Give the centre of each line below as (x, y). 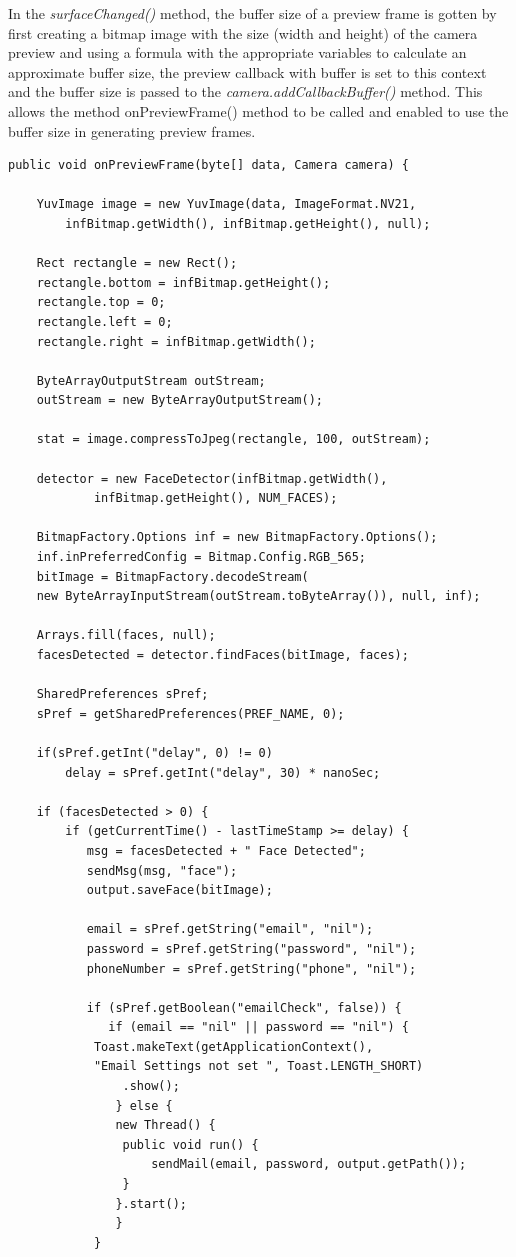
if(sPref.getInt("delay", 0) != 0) (154, 752)
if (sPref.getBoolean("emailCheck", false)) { (244, 1007)
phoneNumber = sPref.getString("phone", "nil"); (251, 968)
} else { (144, 1105)
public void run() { (190, 1144)
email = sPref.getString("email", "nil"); (230, 929)
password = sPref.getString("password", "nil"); (251, 948)
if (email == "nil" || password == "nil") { (258, 1027)
